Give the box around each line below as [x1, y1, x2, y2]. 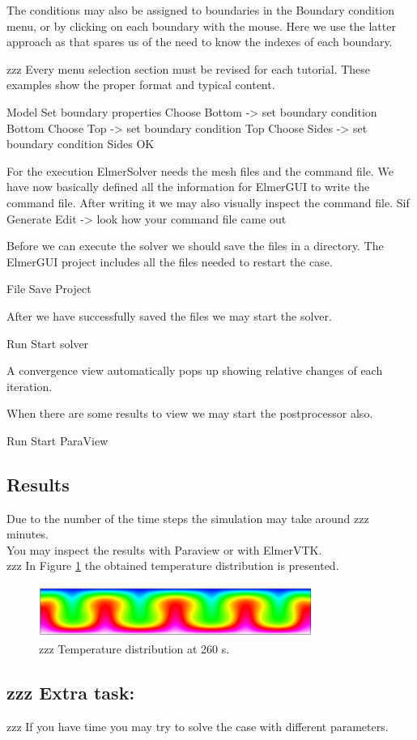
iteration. [6, 377, 53, 394]
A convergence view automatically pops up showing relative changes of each [6, 362, 383, 379]
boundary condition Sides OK [6, 135, 155, 152]
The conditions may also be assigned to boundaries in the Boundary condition [6, 2, 395, 18]
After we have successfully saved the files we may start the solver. [6, 307, 332, 324]
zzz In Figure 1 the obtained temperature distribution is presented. [6, 557, 339, 574]
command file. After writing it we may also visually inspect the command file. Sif [6, 194, 410, 211]
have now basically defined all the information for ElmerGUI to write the [6, 178, 370, 195]
